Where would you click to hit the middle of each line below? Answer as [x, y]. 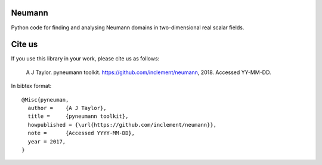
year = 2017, [47, 141]
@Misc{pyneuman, [45, 100]
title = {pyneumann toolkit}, [78, 116]
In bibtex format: [31, 86]
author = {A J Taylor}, [67, 108]
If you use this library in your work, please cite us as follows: [85, 59]
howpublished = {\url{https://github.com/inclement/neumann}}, [122, 125]
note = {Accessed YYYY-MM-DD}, [81, 133]
